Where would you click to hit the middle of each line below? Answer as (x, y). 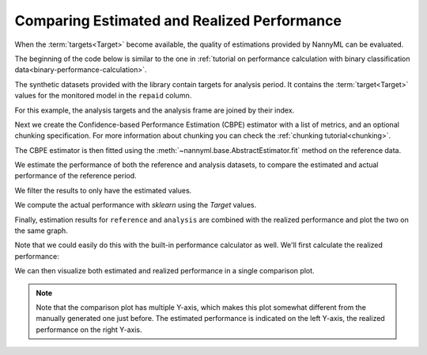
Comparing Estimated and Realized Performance (178, 21)
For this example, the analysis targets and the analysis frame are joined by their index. (155, 110)
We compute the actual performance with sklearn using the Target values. (136, 205)
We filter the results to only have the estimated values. (103, 190)
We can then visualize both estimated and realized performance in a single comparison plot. (165, 271)
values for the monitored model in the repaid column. (103, 96)
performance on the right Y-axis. (89, 330)
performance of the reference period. (76, 176)
